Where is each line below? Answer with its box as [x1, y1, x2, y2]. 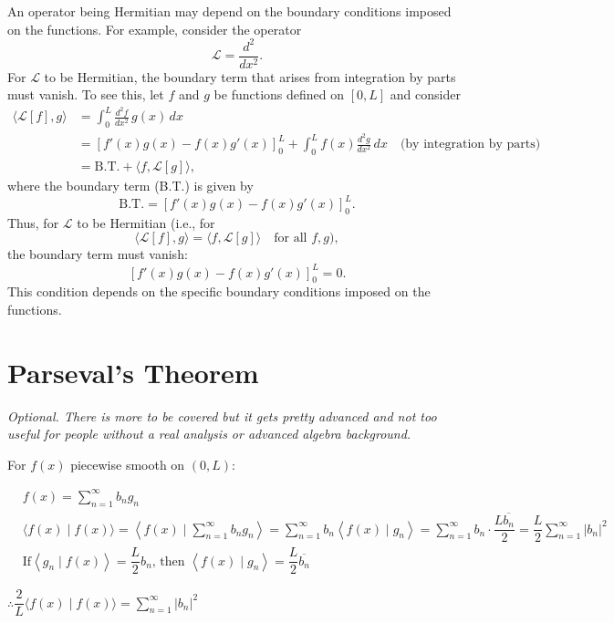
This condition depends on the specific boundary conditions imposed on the [7, 282, 431, 301]
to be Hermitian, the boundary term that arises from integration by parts [44, 67, 456, 86]
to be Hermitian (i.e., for [77, 213, 215, 232]
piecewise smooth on [70, 454, 185, 473]
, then [151, 555, 185, 568]
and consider [390, 85, 461, 104]
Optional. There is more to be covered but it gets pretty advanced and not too [7, 406, 437, 425]
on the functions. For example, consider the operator [7, 19, 302, 38]
